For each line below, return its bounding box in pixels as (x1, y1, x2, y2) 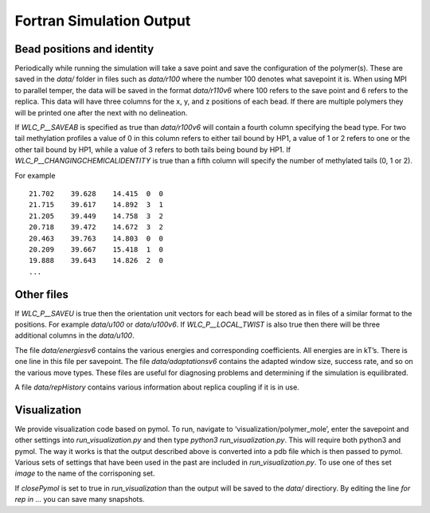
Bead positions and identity (14, 42, 154, 56)
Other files (14, 288, 69, 301)
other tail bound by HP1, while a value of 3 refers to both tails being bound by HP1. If (14, 144, 291, 155)
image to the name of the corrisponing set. (14, 468, 155, 478)
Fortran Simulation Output (14, 12, 191, 29)
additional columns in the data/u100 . (14, 331, 135, 340)
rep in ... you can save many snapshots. (14, 495, 145, 504)
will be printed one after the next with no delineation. (14, 108, 188, 117)
